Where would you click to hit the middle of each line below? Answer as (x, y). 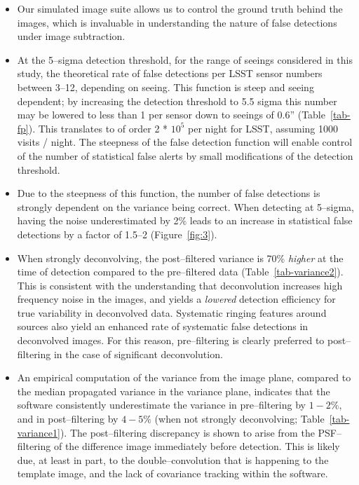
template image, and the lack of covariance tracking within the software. (172, 473)
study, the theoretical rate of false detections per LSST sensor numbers (170, 73)
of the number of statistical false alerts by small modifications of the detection (185, 155)
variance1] (39, 432)
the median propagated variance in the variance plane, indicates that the (174, 391)
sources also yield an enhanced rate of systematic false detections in (163, 326)
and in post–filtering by (68, 419)
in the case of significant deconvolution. (138, 354)
